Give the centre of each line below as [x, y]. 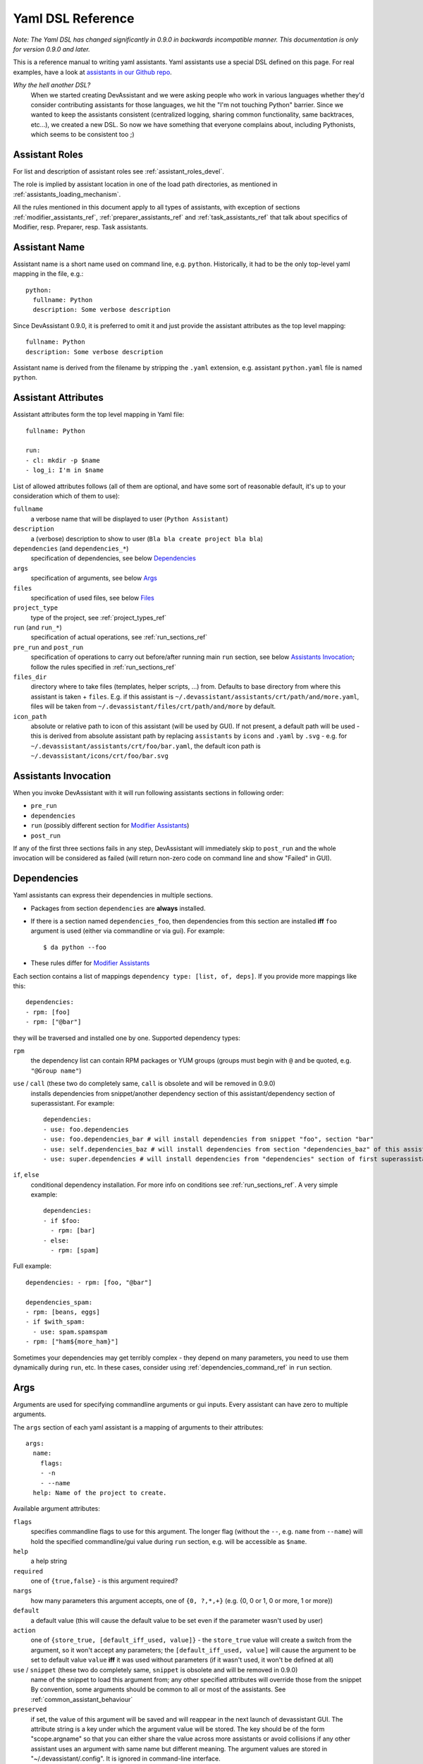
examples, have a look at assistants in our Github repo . [92, 72]
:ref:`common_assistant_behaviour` [82, 1699]
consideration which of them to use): [66, 496]
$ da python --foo [75, 947]
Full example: [32, 1266]
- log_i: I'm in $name [65, 470]
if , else [26, 1175]
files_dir [30, 677]
